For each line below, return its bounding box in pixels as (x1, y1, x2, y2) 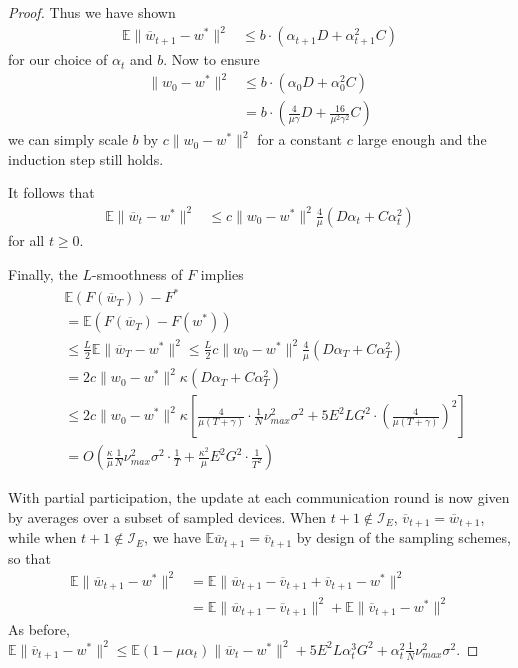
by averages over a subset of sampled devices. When (8, 506, 327, 527)
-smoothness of (92, 264, 183, 285)
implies (200, 264, 244, 285)
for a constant (257, 129, 343, 150)
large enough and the (357, 129, 487, 150)
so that (8, 547, 51, 568)
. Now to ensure (163, 49, 260, 70)
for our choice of (8, 49, 108, 70)
